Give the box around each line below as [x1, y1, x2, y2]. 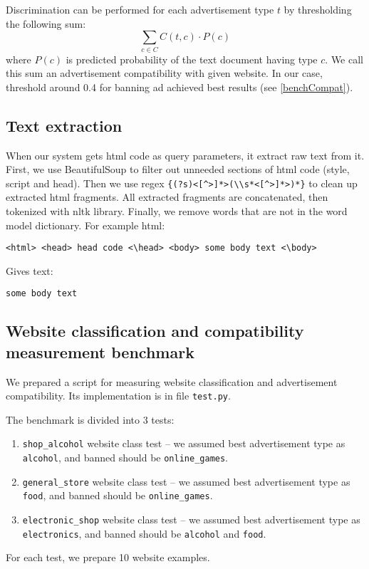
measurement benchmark [6, 340, 194, 362]
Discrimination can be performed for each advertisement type [6, 2, 274, 16]
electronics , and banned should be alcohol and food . [22, 526, 266, 541]
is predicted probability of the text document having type [66, 51, 318, 66]
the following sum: [6, 16, 86, 31]
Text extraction [6, 114, 123, 136]
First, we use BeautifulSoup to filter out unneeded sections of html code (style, [6, 162, 350, 177]
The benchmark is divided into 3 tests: [6, 412, 175, 427]
